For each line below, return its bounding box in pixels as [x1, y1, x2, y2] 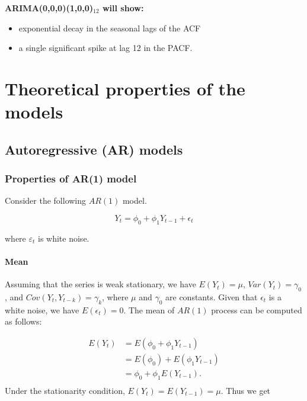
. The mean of [123, 303, 175, 316]
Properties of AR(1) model [5, 171, 137, 186]
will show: [102, 2, 144, 14]
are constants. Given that [165, 290, 258, 303]
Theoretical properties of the [5, 76, 245, 100]
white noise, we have [5, 303, 79, 316]
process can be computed [211, 303, 302, 316]
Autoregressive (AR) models [5, 140, 183, 158]
